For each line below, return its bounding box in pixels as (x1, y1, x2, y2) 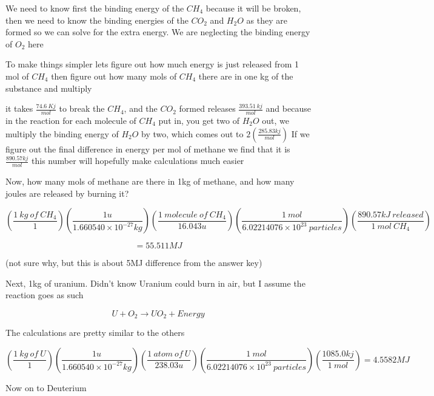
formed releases (179, 102, 236, 115)
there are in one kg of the (198, 69, 293, 82)
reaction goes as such (5, 288, 84, 301)
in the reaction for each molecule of (5, 114, 136, 126)
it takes (5, 102, 33, 115)
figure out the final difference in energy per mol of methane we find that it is (5, 142, 290, 155)
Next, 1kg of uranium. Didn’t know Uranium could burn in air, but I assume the (5, 276, 305, 289)
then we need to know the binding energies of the (5, 13, 189, 26)
